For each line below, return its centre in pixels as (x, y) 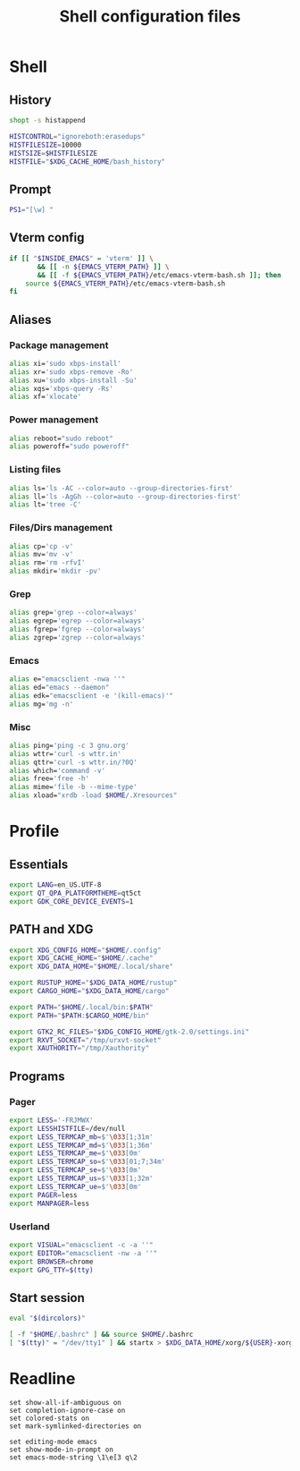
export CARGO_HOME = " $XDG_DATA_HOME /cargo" (89, 991)
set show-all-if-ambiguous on (66, 1402)
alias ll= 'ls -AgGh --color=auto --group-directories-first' (125, 497)
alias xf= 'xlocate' (46, 397)
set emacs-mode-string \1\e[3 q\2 (74, 1457)
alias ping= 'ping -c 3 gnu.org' (69, 745)
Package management (59, 344)
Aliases (30, 319)
